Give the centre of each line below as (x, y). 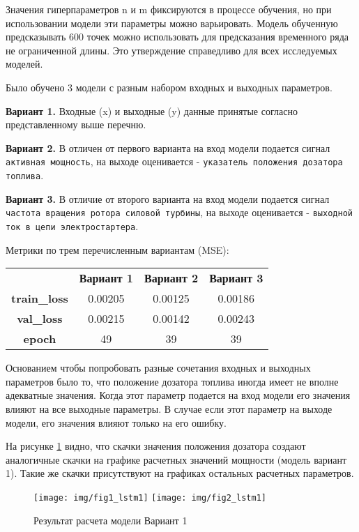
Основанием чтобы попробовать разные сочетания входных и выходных (158, 368)
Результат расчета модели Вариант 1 (110, 520)
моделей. (24, 64)
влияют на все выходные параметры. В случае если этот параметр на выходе (169, 408)
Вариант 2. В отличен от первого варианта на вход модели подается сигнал (168, 147)
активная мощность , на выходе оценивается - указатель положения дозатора (174, 161)
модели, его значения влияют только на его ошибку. (116, 422)
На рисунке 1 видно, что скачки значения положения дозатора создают (156, 446)
